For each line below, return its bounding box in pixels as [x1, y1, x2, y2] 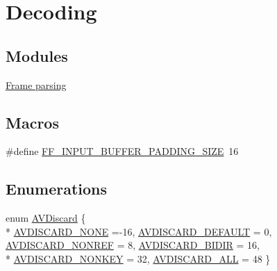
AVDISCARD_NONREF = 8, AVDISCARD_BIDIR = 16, [6, 238, 260, 252]
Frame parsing [6, 77, 67, 92]
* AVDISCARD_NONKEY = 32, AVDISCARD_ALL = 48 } [6, 251, 271, 265]
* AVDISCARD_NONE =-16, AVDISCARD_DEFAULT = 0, [6, 224, 272, 238]
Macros [6, 111, 59, 133]
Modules [6, 44, 68, 66]
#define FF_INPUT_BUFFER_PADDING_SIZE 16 [6, 144, 239, 158]
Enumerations [6, 178, 108, 199]
